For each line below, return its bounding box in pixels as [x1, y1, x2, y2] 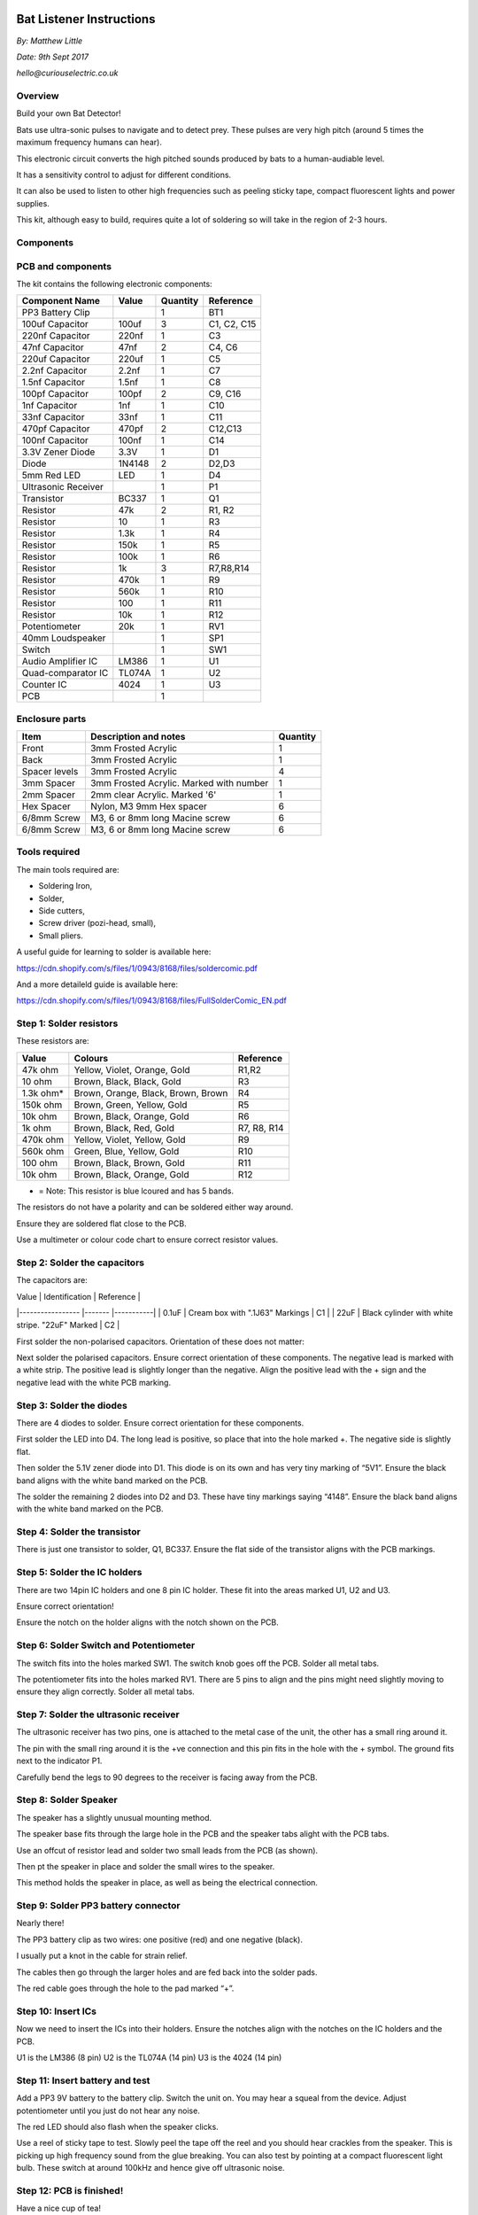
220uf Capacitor [21, 353, 90, 365]
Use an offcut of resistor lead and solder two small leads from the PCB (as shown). [16, 1845, 319, 1855]
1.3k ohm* [21, 1086, 64, 1099]
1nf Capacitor [21, 400, 78, 412]
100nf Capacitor [21, 434, 89, 447]
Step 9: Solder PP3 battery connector [16, 1900, 181, 1912]
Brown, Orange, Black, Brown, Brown [73, 1086, 228, 1099]
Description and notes [89, 731, 186, 743]
